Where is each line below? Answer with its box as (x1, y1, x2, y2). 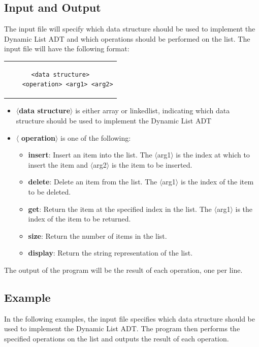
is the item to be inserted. (111, 159, 192, 170)
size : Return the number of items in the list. (28, 230, 167, 241)
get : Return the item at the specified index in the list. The (28, 203, 212, 214)
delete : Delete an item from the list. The (28, 176, 157, 187)
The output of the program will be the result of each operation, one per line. (4, 264, 243, 275)
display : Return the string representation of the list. (28, 247, 193, 258)
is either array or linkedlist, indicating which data (75, 105, 230, 116)
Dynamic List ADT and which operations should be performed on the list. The (4, 33, 250, 44)
